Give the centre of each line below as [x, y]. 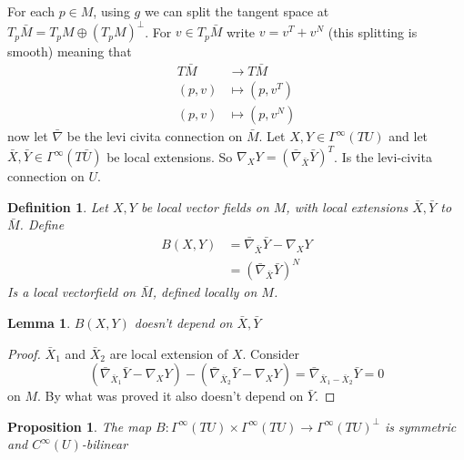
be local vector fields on [205, 206]
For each [31, 11]
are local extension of [169, 353]
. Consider [271, 353]
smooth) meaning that [70, 51]
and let [409, 136]
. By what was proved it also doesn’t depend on [171, 396]
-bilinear [105, 444]
